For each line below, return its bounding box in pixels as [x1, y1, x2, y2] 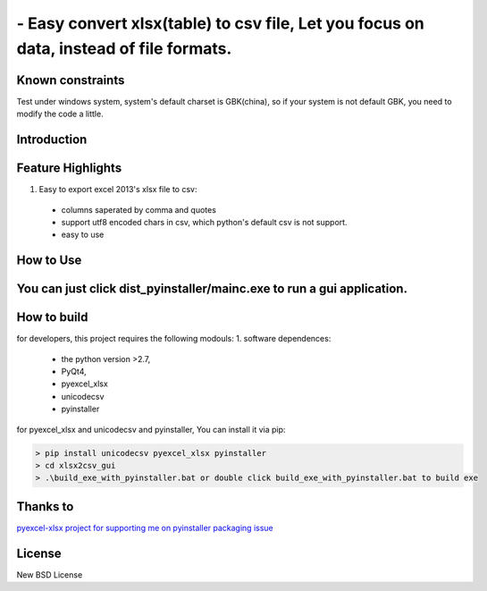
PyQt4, [61, 367, 87, 377]
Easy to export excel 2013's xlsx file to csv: [38, 184, 197, 195]
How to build [16, 309, 88, 325]
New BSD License [16, 569, 83, 580]
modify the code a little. [16, 108, 104, 120]
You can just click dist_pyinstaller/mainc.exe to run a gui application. [16, 282, 408, 297]
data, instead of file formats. [16, 38, 232, 58]
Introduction [16, 132, 88, 148]
